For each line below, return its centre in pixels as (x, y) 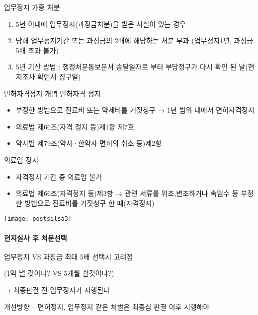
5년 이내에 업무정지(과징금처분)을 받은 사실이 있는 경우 (101, 24)
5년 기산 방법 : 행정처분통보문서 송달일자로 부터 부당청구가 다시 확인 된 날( (132, 67)
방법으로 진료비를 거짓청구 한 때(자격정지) (89, 203)
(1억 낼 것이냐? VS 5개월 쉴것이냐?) (59, 273)
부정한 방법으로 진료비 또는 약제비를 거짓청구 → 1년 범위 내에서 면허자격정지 (135, 110)
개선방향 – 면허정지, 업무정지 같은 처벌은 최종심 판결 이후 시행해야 (107, 306)
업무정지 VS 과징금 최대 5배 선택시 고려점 (69, 256)
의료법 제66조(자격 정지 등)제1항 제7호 (75, 126)
